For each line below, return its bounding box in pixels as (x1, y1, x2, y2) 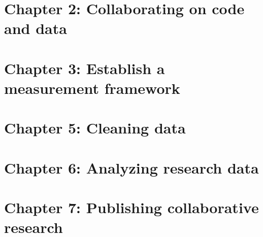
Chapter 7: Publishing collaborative (4, 197, 259, 218)
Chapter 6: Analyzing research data (4, 157, 259, 178)
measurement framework (4, 77, 180, 98)
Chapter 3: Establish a (4, 57, 165, 78)
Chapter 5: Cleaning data (4, 117, 186, 138)
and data (4, 18, 67, 39)
